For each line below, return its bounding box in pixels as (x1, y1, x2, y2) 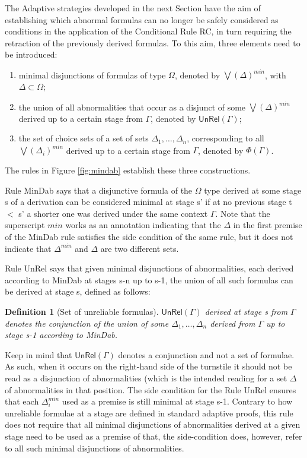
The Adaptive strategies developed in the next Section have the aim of (5, 2, 261, 14)
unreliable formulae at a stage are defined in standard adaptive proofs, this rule (5, 406, 293, 419)
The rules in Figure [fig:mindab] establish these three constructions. (5, 164, 251, 176)
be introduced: (5, 48, 57, 61)
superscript (5, 219, 45, 231)
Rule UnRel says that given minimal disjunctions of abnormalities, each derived (5, 262, 294, 274)
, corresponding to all (187, 132, 264, 144)
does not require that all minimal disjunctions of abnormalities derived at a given (5, 418, 300, 431)
